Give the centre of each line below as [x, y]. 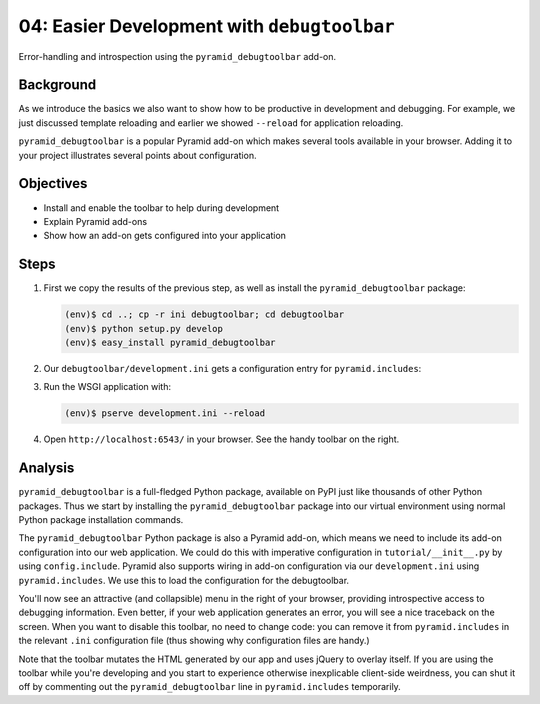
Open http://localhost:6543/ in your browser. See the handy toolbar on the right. [221, 439]
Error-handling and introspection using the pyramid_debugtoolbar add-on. [177, 56]
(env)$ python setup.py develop [144, 328]
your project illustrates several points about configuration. [137, 155]
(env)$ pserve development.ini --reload [164, 413]
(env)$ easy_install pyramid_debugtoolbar [170, 342]
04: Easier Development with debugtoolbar [206, 26]
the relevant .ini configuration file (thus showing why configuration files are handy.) [194, 641]
